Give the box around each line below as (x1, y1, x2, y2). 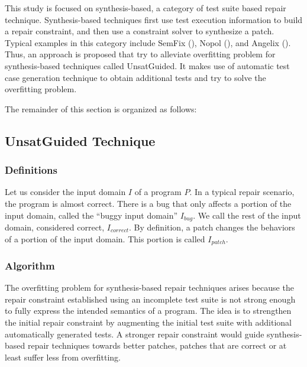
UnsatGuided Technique (5, 131, 156, 150)
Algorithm (5, 258, 55, 272)
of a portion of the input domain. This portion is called (5, 232, 205, 245)
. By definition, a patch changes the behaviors (129, 220, 295, 233)
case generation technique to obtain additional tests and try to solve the (5, 71, 266, 83)
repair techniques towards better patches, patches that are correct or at (27, 339, 287, 352)
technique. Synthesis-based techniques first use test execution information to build (5, 13, 303, 25)
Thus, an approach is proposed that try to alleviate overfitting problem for (5, 48, 276, 60)
